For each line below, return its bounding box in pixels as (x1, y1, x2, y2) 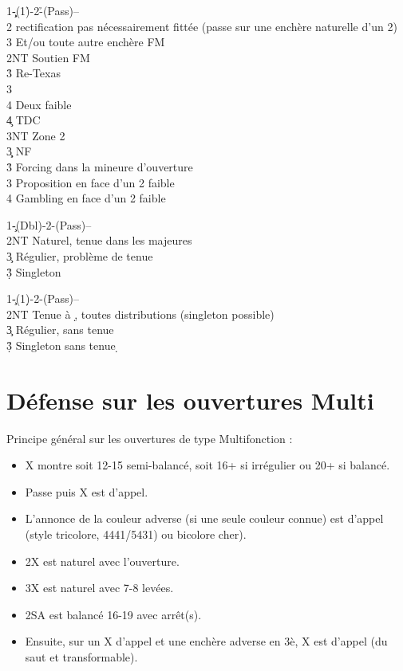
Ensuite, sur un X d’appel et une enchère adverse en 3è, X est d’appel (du (25, 633, 388, 649)
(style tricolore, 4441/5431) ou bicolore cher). (25, 525, 247, 542)
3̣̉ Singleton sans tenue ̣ (6, 336, 120, 353)
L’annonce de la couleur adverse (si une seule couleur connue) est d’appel (25, 510, 384, 527)
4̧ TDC (6, 112, 41, 128)
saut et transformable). (25, 648, 138, 665)
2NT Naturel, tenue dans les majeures (6, 232, 192, 249)
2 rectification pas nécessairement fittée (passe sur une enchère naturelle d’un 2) (6, 18, 397, 34)
